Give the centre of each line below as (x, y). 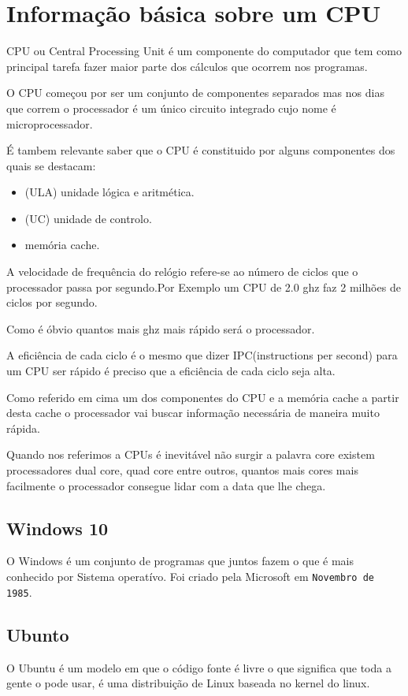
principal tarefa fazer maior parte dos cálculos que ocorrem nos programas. (187, 66)
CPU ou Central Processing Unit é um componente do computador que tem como (204, 51)
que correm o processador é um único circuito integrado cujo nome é (171, 108)
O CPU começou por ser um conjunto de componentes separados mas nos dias (195, 93)
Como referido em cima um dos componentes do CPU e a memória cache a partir (203, 397)
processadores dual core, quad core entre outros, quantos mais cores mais (182, 470)
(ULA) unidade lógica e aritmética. (109, 192)
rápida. (23, 428)
